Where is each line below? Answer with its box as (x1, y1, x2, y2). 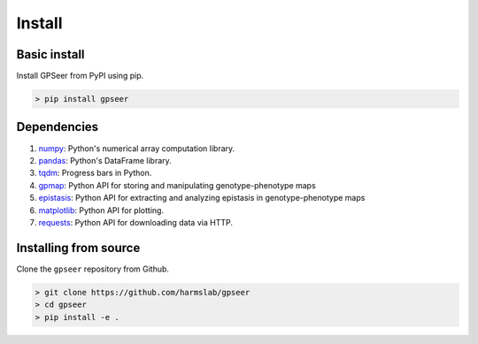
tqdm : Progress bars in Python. (38, 168, 152, 179)
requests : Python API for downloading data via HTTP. (38, 217, 234, 227)
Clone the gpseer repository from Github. (16, 264, 170, 274)
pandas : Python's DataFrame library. (38, 155, 172, 165)
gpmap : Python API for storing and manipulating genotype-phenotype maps (38, 180, 316, 190)
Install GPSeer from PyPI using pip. (16, 71, 144, 81)
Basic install (16, 47, 85, 62)
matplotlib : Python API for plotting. (38, 204, 164, 216)
